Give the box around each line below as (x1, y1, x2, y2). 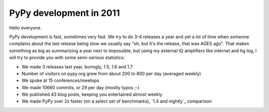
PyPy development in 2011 (9, 7, 120, 18)
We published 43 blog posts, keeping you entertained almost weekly (21, 92, 162, 98)
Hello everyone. (9, 25, 42, 31)
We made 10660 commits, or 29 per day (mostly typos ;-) (21, 84, 139, 90)
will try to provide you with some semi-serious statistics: (9, 55, 125, 60)
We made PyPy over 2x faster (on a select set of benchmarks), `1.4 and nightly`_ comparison (21, 98, 212, 104)
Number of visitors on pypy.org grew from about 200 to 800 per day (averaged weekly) (21, 70, 201, 76)
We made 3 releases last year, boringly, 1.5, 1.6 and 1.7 (21, 63, 133, 69)
